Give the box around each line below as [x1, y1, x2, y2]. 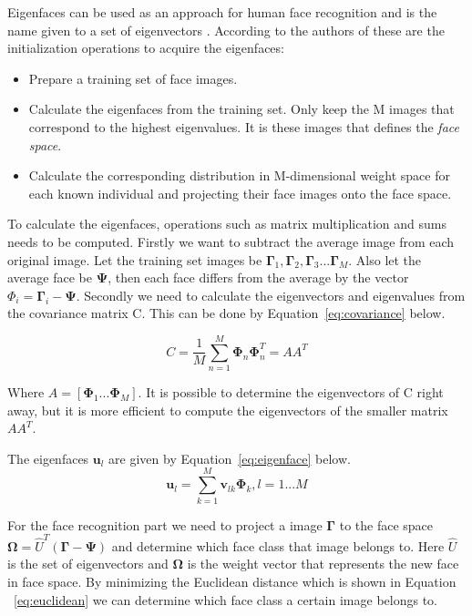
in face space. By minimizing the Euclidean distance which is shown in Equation [7, 572, 457, 591]
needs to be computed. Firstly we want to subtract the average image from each [7, 231, 455, 251]
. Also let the [348, 250, 422, 269]
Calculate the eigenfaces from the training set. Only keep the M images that [28, 99, 455, 118]
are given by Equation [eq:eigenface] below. [108, 448, 351, 467]
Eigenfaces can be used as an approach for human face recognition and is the [7, 3, 437, 21]
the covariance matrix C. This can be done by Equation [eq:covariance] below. [7, 303, 446, 323]
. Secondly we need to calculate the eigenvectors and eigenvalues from [76, 285, 466, 304]
